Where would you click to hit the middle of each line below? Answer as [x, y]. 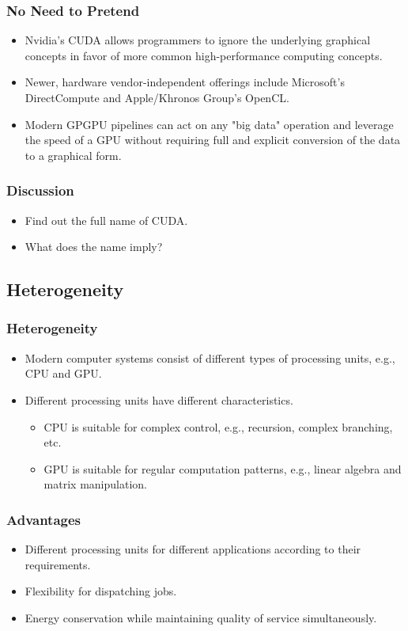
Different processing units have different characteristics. [159, 399]
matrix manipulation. [95, 484]
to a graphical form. [73, 155]
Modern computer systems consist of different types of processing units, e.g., [210, 357]
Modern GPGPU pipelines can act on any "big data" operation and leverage [209, 124]
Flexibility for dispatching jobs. [101, 591]
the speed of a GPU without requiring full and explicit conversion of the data [213, 140]
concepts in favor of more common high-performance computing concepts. [204, 55]
